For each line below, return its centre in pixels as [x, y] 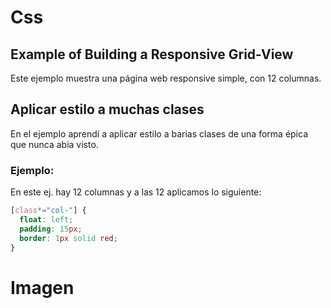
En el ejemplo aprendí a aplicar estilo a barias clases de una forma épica [159, 133]
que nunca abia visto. [54, 144]
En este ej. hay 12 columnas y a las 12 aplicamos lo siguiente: [136, 192]
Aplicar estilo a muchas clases [107, 109]
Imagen [42, 287]
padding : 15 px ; [51, 229]
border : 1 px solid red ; [68, 238]
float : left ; [46, 219]
